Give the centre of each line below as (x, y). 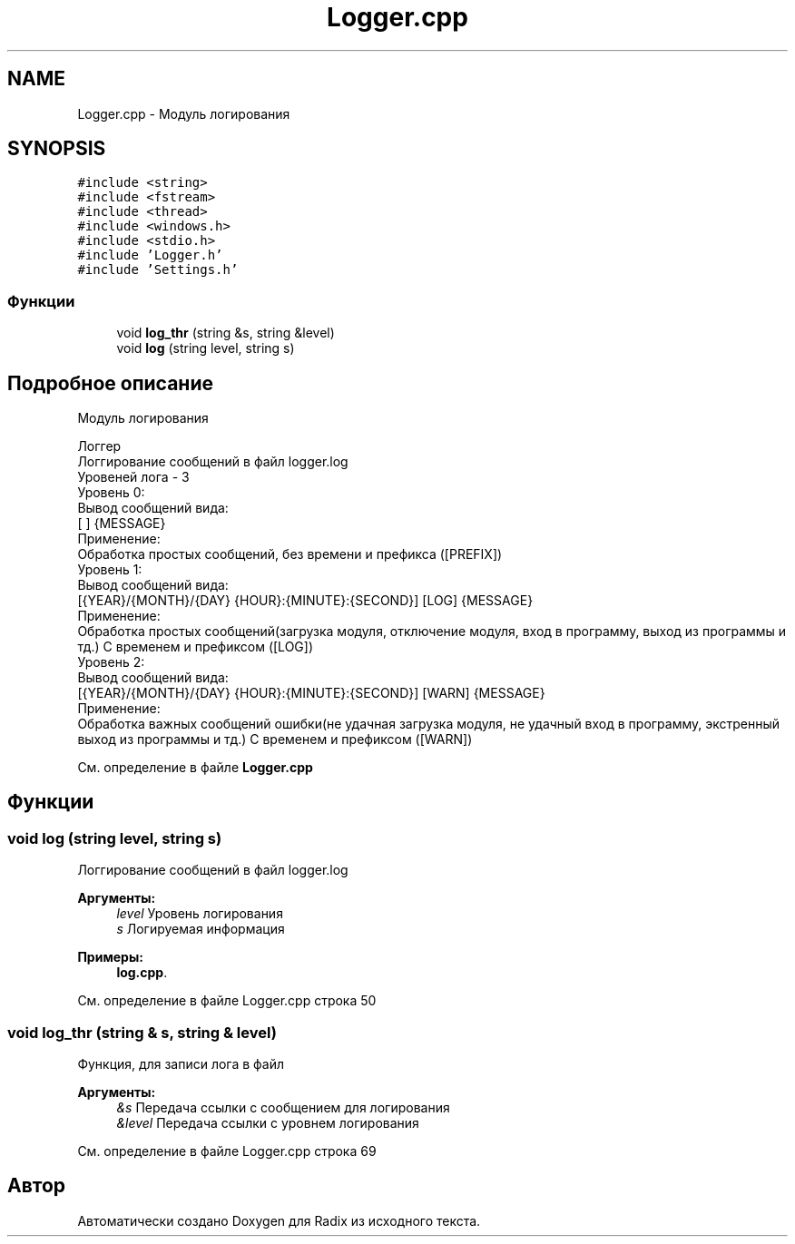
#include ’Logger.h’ (150, 255)
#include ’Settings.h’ (158, 270)
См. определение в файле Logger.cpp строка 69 (227, 1151)
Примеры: (110, 957)
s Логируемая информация (201, 929)
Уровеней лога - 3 (133, 477)
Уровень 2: (111, 662)
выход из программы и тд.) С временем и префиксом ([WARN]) (275, 740)
